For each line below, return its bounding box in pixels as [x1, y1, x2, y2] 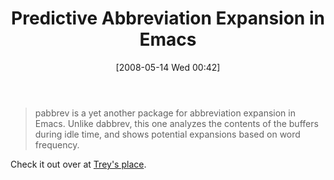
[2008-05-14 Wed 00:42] [115, 61, 221, 73]
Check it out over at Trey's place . [10, 158, 147, 170]
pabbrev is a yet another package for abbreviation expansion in [34, 107, 296, 119]
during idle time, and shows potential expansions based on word [34, 128, 301, 140]
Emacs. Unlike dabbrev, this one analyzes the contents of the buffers [34, 117, 319, 129]
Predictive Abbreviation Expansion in [11, 7, 325, 30]
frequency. [34, 138, 80, 151]
